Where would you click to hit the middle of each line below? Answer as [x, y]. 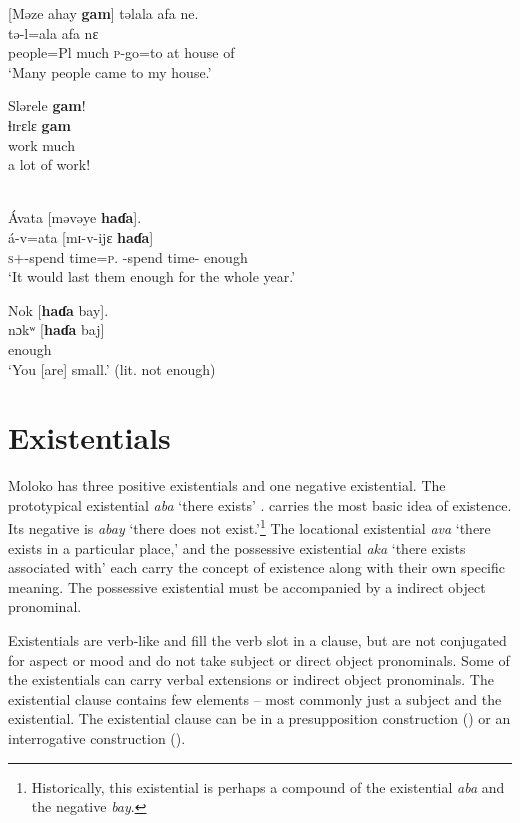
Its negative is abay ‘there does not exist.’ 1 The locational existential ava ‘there [249, 527]
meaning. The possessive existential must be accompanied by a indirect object [247, 586]
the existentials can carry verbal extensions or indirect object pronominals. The [251, 679]
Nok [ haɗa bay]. [58, 309]
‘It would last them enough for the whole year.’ [152, 276]
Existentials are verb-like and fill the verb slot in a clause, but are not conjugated [257, 640]
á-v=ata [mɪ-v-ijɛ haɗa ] [81, 236]
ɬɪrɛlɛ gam [39, 124]
